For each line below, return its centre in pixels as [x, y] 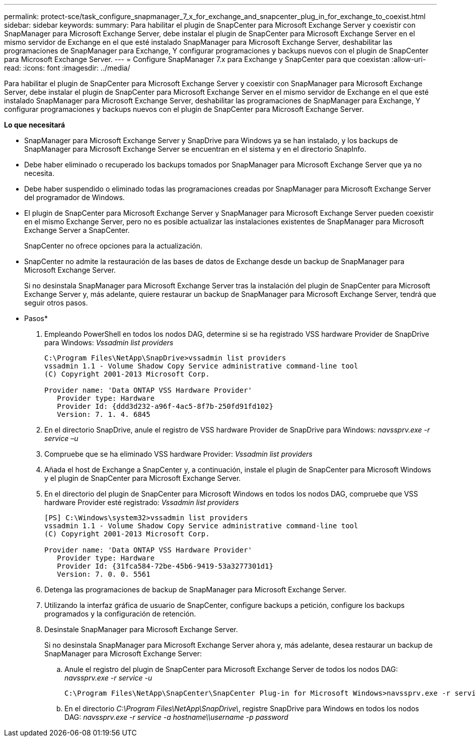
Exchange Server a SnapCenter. [77, 230]
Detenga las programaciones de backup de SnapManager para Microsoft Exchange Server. [195, 590]
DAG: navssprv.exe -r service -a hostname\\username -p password [176, 717]
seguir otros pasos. [56, 303]
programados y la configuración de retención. [120, 614]
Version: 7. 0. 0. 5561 [104, 574]
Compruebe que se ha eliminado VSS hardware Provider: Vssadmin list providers [178, 454]
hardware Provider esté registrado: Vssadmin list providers [142, 502]
